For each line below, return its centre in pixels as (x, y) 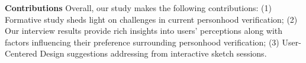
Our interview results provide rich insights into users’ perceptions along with (144, 31)
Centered (21, 53)
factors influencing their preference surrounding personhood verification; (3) (142, 42)
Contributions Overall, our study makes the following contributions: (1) (138, 8)
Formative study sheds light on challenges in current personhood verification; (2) (151, 19)
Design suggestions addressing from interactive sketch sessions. (153, 53)
